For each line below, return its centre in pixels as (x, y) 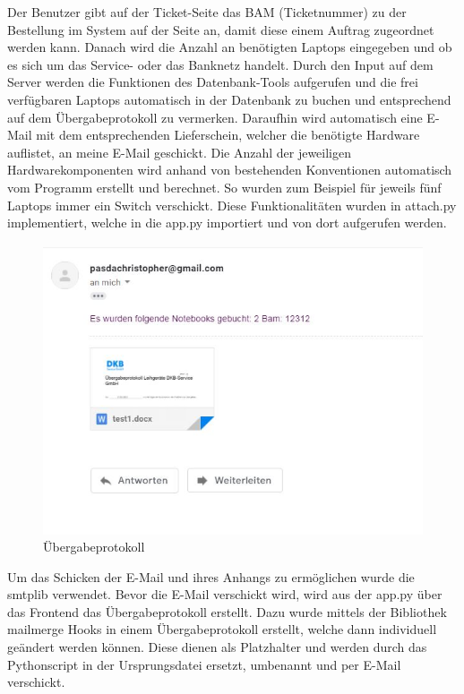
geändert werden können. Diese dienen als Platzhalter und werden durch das (217, 647)
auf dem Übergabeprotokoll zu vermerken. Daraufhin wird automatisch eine (215, 117)
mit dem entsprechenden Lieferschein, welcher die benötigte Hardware (228, 135)
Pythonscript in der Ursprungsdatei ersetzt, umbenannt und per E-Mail (204, 664)
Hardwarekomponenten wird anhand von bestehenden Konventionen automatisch (230, 170)
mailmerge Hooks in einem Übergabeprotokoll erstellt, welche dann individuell (222, 629)
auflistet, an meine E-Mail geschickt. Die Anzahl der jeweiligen (180, 152)
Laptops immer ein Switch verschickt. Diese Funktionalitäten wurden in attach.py (232, 205)
